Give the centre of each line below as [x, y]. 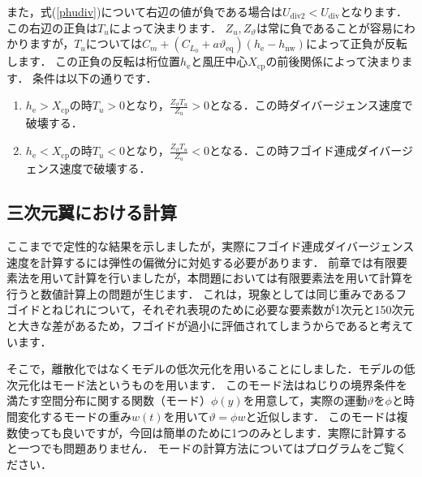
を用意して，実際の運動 [305, 400]
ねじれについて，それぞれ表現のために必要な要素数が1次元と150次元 [233, 309]
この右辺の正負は [52, 27]
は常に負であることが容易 [324, 27]
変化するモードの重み [74, 417]
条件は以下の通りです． [95, 77]
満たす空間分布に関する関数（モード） [109, 400]
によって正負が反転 [356, 43]
